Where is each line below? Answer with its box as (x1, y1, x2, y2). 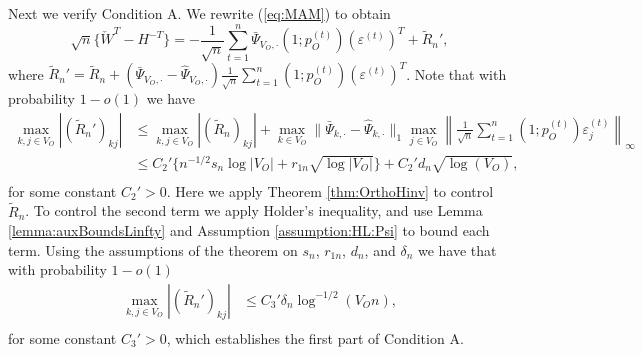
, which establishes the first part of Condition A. (166, 328, 464, 349)
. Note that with (406, 63, 507, 84)
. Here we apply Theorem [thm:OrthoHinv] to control (166, 180, 494, 201)
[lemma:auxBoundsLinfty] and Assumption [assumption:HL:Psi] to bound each (8, 220, 490, 241)
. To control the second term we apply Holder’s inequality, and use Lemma (25, 200, 483, 221)
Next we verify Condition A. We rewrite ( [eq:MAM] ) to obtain (8, 3, 391, 23)
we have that (417, 239, 497, 260)
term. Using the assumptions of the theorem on (8, 239, 298, 260)
